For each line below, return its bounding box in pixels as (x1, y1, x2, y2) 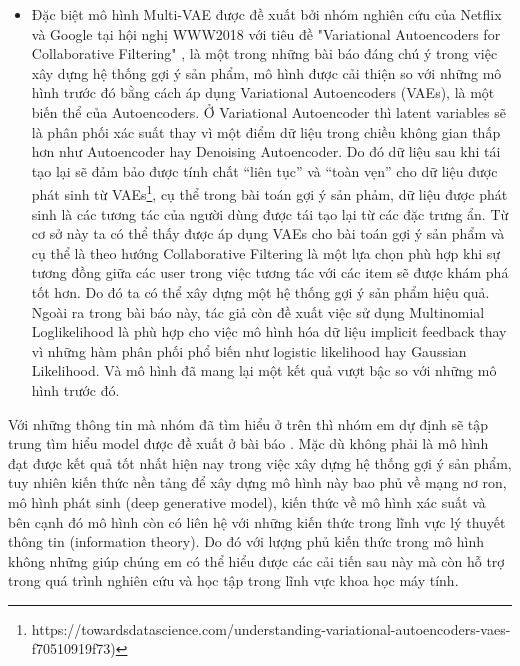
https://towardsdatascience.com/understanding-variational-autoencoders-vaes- (31, 618, 511, 639)
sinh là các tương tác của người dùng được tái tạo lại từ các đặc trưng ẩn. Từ (31, 203, 509, 224)
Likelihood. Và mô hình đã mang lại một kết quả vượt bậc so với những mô (31, 360, 497, 381)
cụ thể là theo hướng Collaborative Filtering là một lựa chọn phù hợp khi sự (31, 242, 501, 263)
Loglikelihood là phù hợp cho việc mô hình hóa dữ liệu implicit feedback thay (31, 321, 507, 342)
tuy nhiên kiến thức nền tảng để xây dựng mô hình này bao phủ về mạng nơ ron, (8, 472, 507, 493)
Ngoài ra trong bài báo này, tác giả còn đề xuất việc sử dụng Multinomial (31, 301, 485, 322)
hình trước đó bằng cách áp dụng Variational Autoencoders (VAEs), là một (31, 82, 495, 103)
